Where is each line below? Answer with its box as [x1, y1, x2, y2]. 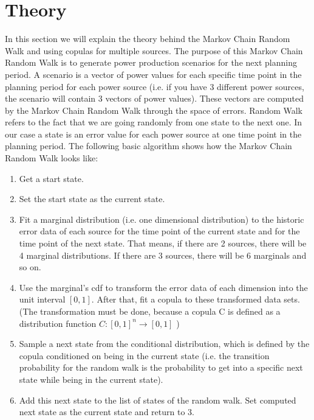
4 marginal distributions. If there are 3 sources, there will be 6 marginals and [19, 248, 307, 261]
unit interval [19, 293, 66, 306]
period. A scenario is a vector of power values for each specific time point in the [5, 68, 302, 80]
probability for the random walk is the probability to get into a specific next [19, 361, 303, 374]
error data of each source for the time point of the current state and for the [19, 225, 300, 237]
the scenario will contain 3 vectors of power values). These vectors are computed [5, 92, 304, 105]
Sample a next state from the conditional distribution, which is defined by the [19, 337, 310, 350]
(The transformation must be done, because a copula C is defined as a [19, 305, 281, 317]
